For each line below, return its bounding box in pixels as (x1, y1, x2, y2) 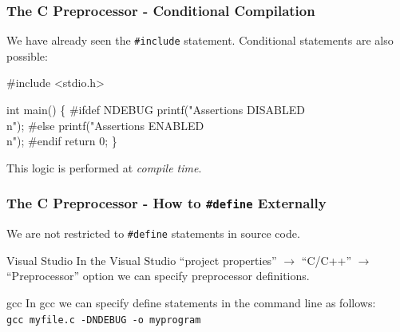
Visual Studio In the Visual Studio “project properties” (6, 251, 277, 268)
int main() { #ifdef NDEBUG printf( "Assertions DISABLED (6, 101, 305, 118)
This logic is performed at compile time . (6, 159, 202, 176)
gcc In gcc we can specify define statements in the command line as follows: (6, 294, 376, 311)
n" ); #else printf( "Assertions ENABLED (6, 117, 204, 133)
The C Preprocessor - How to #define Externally (6, 193, 327, 213)
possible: (6, 47, 48, 64)
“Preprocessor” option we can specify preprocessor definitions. (6, 267, 310, 284)
